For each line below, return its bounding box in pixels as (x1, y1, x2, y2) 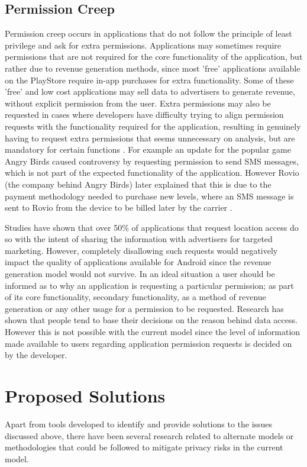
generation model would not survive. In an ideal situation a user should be (5, 268, 275, 280)
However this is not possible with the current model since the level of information (5, 326, 300, 338)
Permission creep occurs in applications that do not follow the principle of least (5, 27, 292, 40)
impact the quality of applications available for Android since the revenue (5, 256, 272, 268)
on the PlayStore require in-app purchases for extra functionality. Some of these (5, 73, 294, 86)
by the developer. (5, 349, 67, 361)
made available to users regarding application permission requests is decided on (5, 337, 292, 349)
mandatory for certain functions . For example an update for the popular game (5, 143, 291, 156)
